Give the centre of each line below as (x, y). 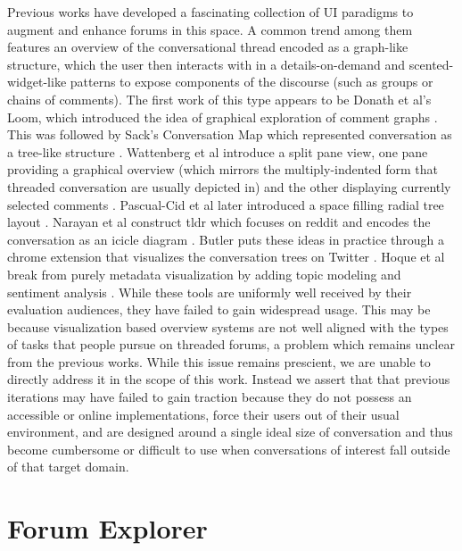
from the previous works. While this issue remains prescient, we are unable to (219, 361)
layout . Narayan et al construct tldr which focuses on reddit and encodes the (219, 222)
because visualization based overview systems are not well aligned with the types (228, 326)
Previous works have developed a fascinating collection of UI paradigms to (210, 12)
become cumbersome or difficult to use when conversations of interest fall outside (229, 449)
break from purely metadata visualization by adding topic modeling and (204, 274)
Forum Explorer (107, 528)
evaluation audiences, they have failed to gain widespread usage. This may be (219, 309)
